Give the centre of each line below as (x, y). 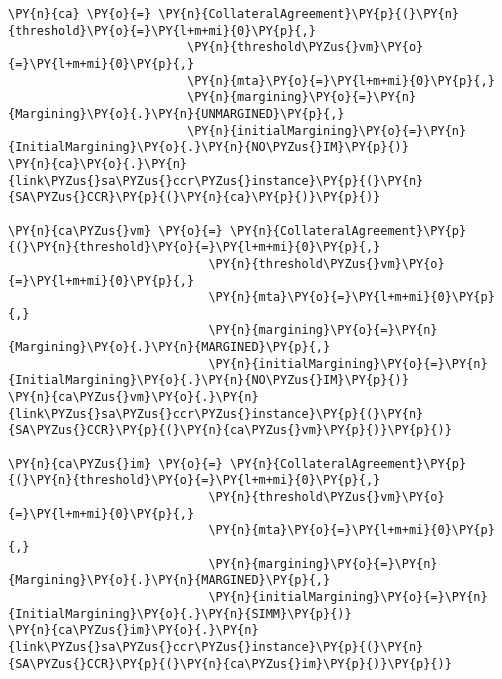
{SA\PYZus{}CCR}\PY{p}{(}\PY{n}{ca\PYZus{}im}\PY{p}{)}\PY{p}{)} (230, 663)
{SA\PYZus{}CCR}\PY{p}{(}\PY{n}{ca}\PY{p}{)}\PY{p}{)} (194, 197)
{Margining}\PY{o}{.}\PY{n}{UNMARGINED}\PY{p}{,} (176, 113)
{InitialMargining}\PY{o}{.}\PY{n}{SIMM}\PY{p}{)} (180, 613)
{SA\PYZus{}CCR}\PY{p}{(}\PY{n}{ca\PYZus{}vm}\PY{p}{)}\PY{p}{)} (230, 430)
